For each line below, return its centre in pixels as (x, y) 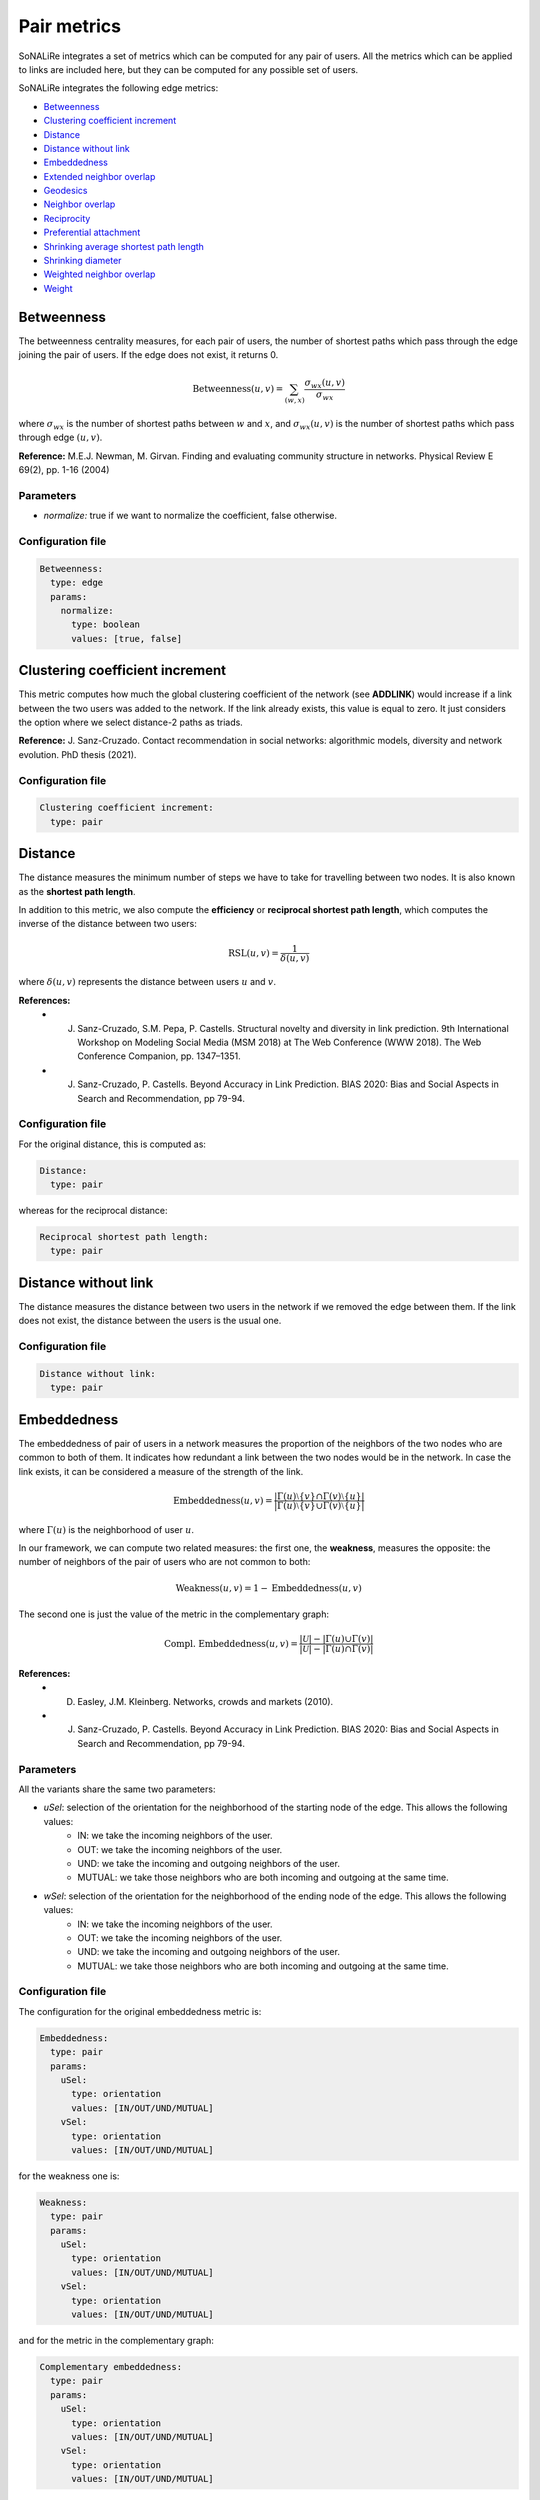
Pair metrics (70, 26)
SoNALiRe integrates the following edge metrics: (118, 88)
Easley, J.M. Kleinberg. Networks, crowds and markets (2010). (205, 1701)
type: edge (77, 583)
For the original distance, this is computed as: (112, 1144)
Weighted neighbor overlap (99, 274)
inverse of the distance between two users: (107, 924)
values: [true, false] (127, 638)
